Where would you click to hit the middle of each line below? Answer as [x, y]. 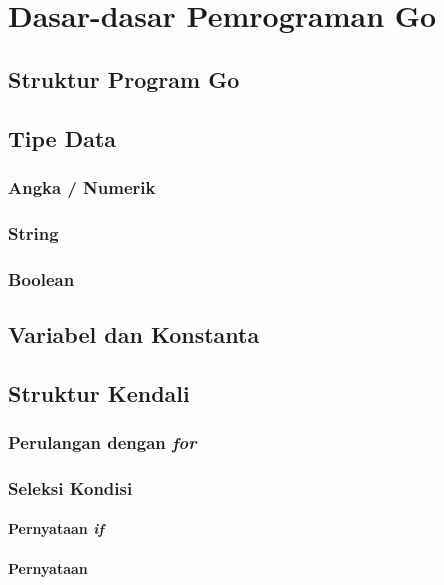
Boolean [41, 278]
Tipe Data [62, 137]
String [33, 232]
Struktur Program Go [124, 78]
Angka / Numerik [82, 186]
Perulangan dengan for [102, 441]
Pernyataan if [56, 528]
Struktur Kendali [99, 392]
